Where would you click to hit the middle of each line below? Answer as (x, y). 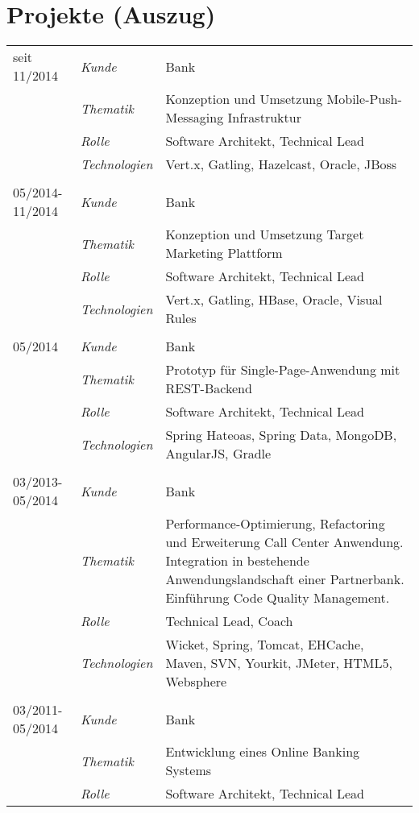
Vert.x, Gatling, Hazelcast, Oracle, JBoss (281, 164)
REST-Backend (209, 388)
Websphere (196, 682)
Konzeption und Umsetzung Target (265, 234)
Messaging (195, 118)
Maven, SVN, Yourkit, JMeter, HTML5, (279, 663)
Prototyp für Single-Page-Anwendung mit (283, 370)
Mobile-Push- (364, 99)
